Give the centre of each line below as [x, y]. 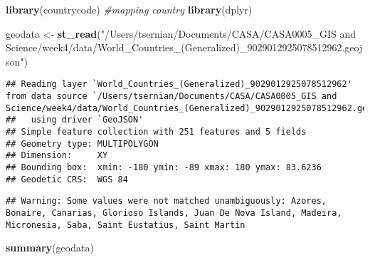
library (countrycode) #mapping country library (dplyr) [129, 9]
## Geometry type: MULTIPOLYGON [82, 144]
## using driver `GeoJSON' [75, 120]
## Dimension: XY [57, 156]
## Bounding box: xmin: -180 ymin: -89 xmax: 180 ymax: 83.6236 [164, 167]
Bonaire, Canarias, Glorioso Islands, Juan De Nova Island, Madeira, [174, 213]
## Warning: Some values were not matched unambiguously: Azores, [166, 201]
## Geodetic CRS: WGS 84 [67, 179]
